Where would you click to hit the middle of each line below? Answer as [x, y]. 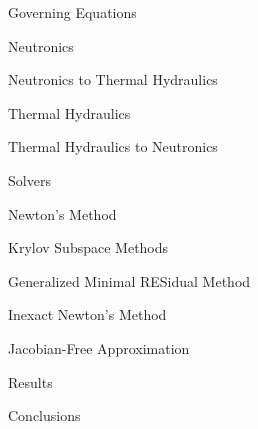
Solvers [29, 179]
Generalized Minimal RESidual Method [129, 280]
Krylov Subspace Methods [88, 247]
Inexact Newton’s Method [87, 314]
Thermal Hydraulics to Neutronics [113, 146]
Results [30, 381]
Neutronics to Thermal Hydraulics [113, 79]
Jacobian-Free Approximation [99, 347]
